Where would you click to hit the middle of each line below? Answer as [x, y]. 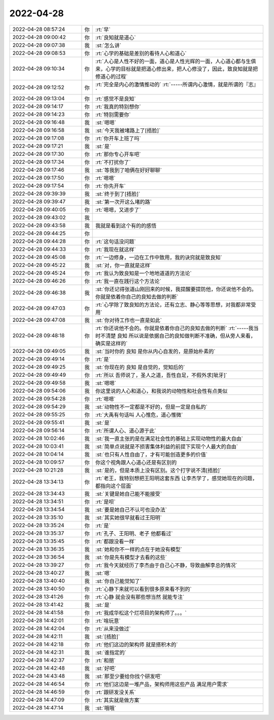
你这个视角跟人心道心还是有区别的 [136, 462]
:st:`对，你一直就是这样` [124, 265]
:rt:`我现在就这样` [116, 249]
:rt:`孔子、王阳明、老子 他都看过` [134, 533]
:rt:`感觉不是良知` [116, 99]
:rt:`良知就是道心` [116, 37]
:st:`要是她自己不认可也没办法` [131, 509]
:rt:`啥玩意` [108, 620]
